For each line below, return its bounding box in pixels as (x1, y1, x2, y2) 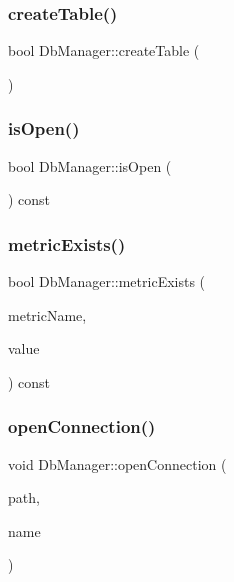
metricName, (8, 304, 87, 325)
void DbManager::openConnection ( (8, 453, 227, 474)
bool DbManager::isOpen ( (8, 155, 172, 176)
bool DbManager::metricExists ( (8, 271, 206, 292)
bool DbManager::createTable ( (8, 40, 200, 61)
